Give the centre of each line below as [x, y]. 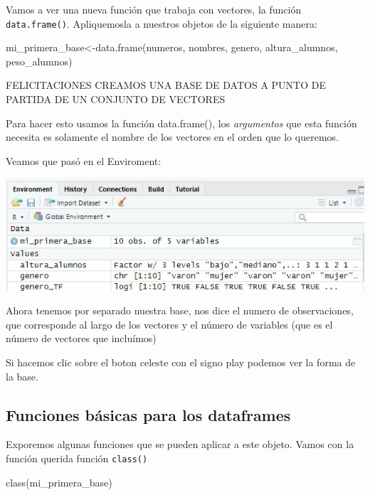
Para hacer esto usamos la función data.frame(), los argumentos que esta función [181, 123]
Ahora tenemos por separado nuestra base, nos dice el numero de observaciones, [180, 310]
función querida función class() [77, 458]
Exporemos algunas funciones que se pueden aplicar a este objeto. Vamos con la [180, 444]
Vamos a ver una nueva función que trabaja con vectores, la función [154, 9]
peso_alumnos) [39, 61]
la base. [22, 376]
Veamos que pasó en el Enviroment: [84, 160]
